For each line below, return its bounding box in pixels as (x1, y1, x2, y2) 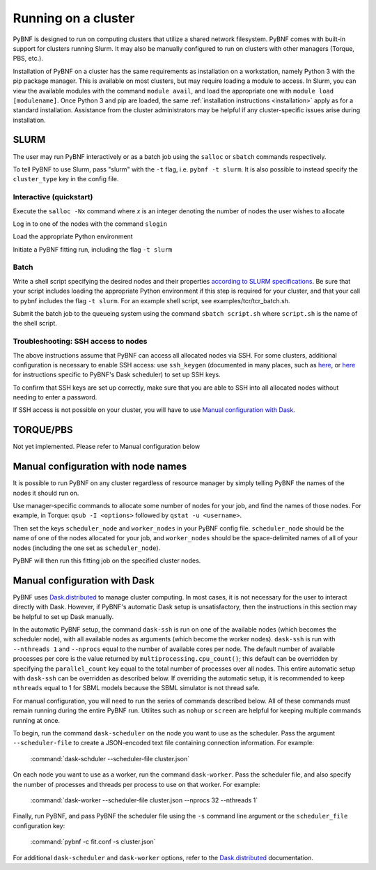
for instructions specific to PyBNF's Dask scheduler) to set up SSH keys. (13, 370, 221, 379)
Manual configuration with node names (13, 461, 187, 473)
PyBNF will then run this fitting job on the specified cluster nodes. (13, 556, 201, 565)
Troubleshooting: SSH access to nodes (13, 337, 148, 346)
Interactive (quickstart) (13, 192, 93, 202)
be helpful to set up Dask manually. (13, 612, 114, 620)
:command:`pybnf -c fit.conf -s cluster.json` (30, 837, 156, 846)
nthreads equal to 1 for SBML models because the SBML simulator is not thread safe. (13, 684, 260, 692)
